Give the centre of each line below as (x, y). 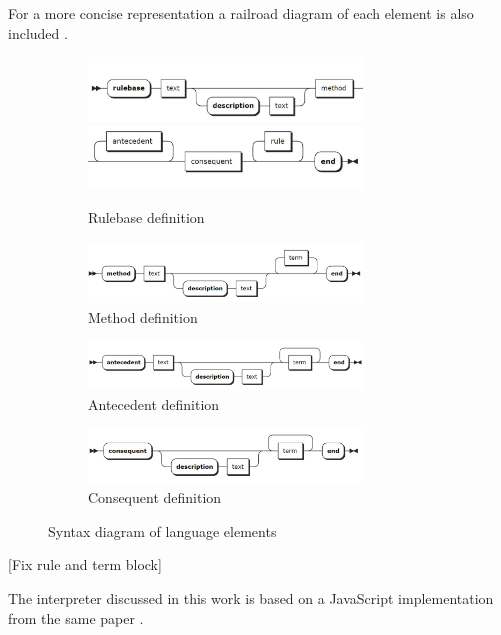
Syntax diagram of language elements (162, 530)
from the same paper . (76, 617)
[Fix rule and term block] (85, 564)
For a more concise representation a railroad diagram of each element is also (241, 13)
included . (38, 32)
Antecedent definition (154, 403)
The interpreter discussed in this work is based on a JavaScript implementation (251, 598)
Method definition (143, 316)
